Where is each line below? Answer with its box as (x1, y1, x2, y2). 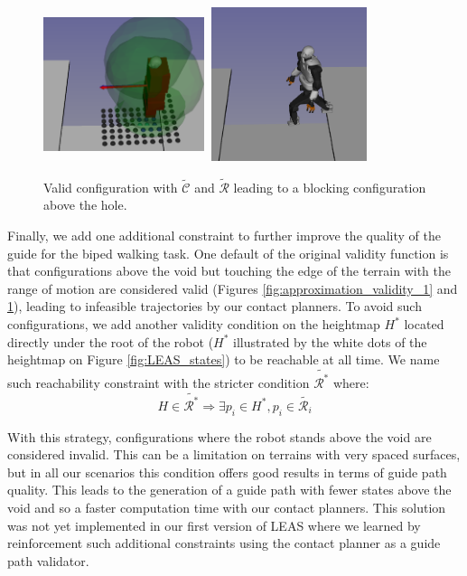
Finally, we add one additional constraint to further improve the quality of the (7, 226, 441, 245)
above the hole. (43, 195, 127, 214)
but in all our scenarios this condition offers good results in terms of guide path (7, 462, 447, 481)
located (404, 315, 444, 334)
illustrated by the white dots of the (233, 332, 427, 351)
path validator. (7, 551, 89, 570)
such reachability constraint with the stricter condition (7, 373, 310, 392)
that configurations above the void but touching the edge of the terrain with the (7, 261, 452, 280)
